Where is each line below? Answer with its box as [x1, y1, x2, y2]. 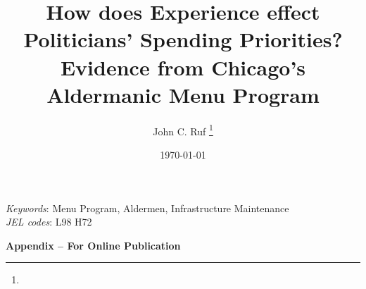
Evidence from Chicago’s [60, 52, 306, 81]
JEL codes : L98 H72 [6, 214, 92, 229]
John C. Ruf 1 [153, 121, 213, 138]
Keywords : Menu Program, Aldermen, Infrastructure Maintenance [6, 200, 289, 215]
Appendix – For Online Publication [6, 238, 181, 252]
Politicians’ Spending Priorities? [23, 25, 343, 54]
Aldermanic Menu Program [46, 80, 320, 109]
